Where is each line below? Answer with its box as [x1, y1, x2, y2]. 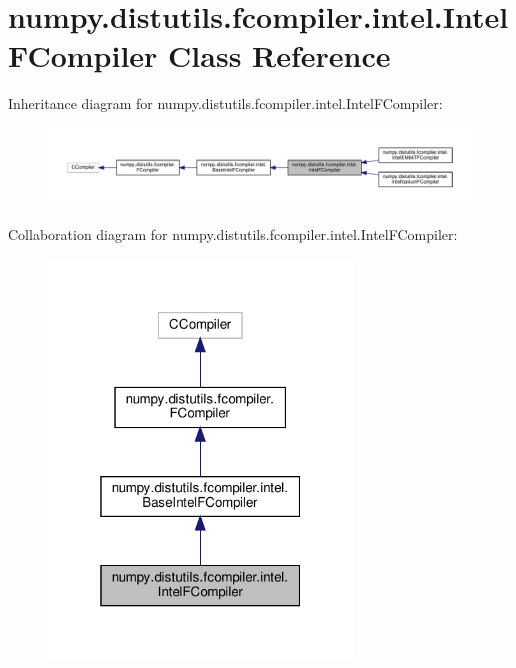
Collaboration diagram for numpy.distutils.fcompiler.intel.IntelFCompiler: [8, 224, 458, 245]
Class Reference [168, 35, 391, 76]
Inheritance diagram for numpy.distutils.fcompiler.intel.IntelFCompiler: [8, 93, 443, 114]
